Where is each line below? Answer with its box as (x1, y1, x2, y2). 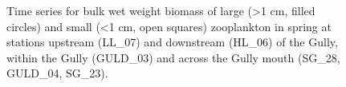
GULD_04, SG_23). (6, 65, 108, 81)
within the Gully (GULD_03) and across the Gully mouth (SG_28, (6, 49, 340, 65)
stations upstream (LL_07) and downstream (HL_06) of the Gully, (6, 34, 338, 50)
